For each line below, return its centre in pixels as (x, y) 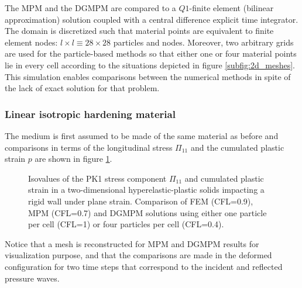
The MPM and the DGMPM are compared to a (90, 8)
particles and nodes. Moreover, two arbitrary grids (203, 42)
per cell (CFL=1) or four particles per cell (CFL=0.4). (126, 224)
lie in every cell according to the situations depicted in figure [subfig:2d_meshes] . (150, 65)
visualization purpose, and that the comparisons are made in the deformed (138, 255)
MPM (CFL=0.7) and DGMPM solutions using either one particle (147, 212)
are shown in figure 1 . (73, 159)
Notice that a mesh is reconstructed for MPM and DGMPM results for (132, 243)
